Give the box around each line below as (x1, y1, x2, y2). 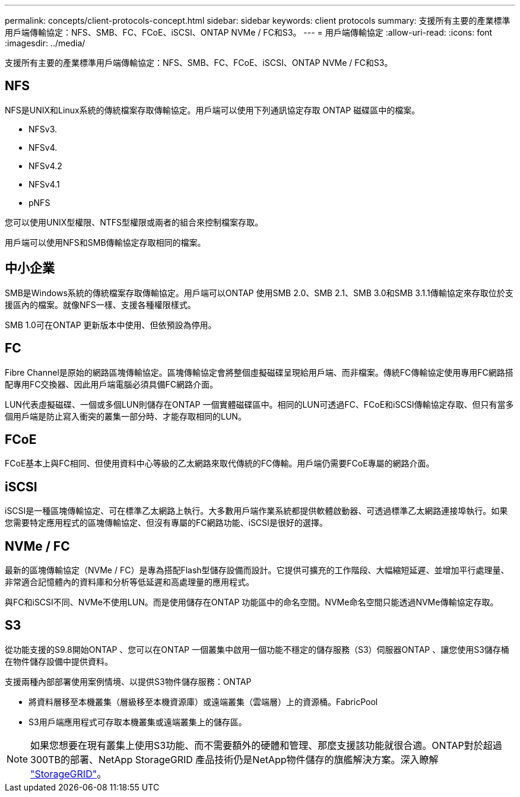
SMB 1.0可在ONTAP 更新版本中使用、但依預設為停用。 (5, 319, 217, 330)
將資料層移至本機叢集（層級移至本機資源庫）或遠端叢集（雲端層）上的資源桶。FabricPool (28, 696, 378, 707)
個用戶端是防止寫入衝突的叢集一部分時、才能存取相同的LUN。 (5, 411, 246, 421)
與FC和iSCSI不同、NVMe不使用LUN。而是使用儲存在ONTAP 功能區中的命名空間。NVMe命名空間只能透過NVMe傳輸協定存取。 (5, 597, 499, 608)
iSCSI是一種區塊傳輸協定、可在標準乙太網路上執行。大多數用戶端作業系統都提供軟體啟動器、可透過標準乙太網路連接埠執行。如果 (5, 506, 508, 516)
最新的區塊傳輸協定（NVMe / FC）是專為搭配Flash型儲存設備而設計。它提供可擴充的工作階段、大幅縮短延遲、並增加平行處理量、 (5, 565, 509, 576)
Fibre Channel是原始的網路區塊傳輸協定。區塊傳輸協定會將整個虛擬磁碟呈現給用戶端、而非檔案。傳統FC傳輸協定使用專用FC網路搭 (5, 367, 513, 377)
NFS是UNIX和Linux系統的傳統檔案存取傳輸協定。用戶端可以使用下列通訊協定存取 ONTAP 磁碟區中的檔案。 (5, 104, 420, 115)
